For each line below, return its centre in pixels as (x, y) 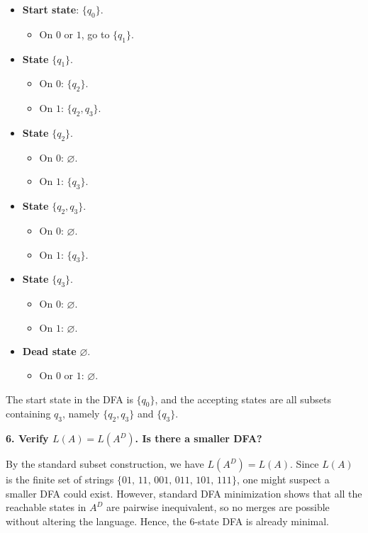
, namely (81, 414)
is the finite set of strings (60, 479)
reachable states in (46, 507)
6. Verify (27, 438)
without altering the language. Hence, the (96, 521)
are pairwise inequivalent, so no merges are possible (218, 507)
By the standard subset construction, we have (105, 464)
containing (28, 414)
